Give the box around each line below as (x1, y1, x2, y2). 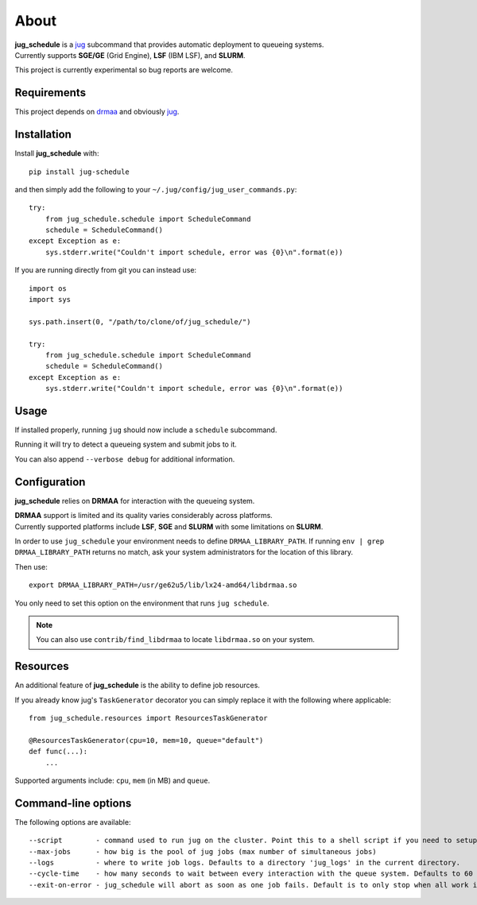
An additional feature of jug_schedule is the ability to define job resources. (14, 680, 260, 690)
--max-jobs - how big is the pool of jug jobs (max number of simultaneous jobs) (29, 847, 377, 856)
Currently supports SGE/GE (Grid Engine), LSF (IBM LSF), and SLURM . (14, 50, 246, 60)
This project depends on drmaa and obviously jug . (14, 107, 180, 117)
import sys (29, 295, 72, 304)
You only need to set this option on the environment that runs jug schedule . (14, 598, 270, 608)
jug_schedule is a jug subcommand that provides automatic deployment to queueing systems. (14, 40, 324, 49)
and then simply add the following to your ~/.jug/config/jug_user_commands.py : (14, 184, 297, 194)
